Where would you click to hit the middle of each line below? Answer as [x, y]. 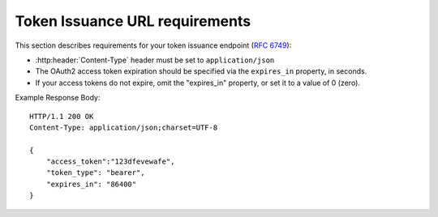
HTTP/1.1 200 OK [62, 116]
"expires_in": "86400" [91, 184]
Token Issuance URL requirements [133, 21]
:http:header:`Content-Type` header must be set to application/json [155, 60]
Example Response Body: [58, 98]
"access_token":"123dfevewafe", [110, 162]
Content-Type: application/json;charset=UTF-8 [124, 127]
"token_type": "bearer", [95, 173]
